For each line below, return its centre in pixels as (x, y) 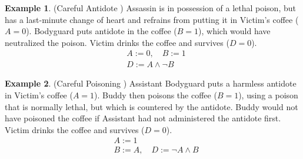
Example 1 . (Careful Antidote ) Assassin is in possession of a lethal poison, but (150, 8)
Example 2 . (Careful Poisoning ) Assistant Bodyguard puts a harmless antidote (151, 83)
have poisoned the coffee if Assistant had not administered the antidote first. (143, 118)
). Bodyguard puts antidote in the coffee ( (101, 31)
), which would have (234, 31)
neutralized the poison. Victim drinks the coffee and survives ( (117, 42)
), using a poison (268, 95)
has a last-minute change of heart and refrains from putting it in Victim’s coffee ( (152, 19)
